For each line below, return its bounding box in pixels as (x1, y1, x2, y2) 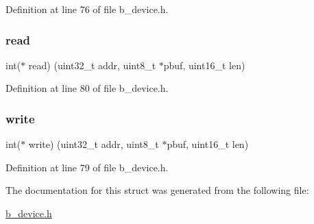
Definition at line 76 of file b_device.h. (5, 2, 169, 16)
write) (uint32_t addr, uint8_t (28, 137, 159, 151)
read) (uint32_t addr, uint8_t (28, 58, 156, 72)
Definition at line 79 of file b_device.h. (5, 160, 169, 174)
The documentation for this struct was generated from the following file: (5, 183, 309, 197)
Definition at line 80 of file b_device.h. (5, 81, 169, 95)
